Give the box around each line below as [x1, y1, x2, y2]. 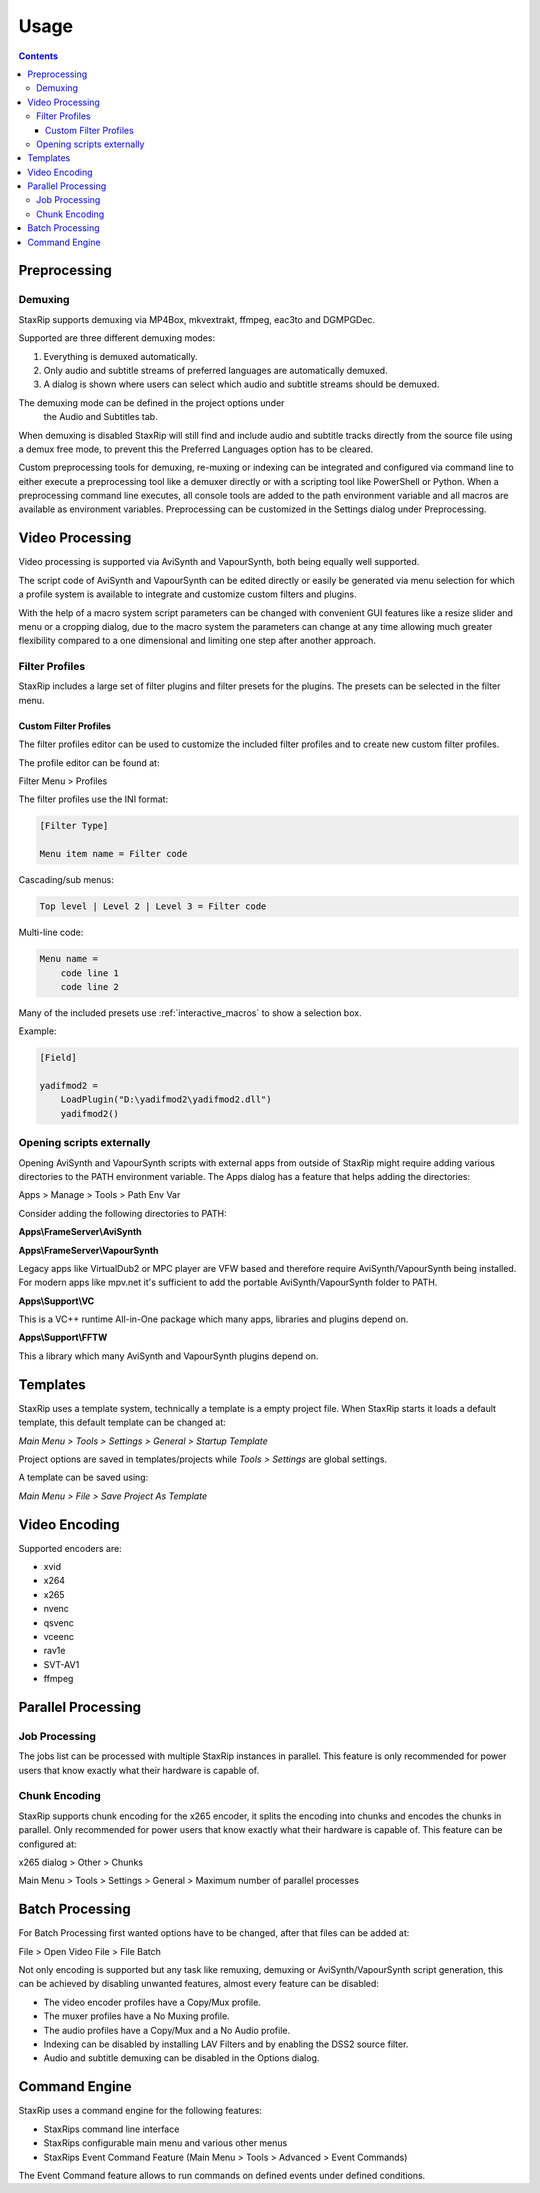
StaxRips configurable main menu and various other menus [43, 2137, 288, 2149]
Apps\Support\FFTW [18, 1331, 108, 1344]
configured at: [18, 1838, 77, 1850]
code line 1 [60, 967, 120, 979]
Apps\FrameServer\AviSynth [18, 1226, 142, 1238]
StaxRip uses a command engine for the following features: [18, 2105, 262, 2117]
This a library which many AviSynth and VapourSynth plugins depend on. [18, 1350, 319, 1362]
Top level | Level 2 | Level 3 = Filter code [39, 901, 267, 912]
